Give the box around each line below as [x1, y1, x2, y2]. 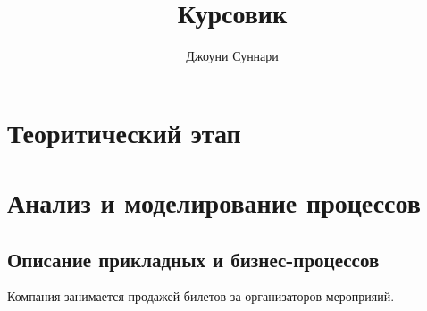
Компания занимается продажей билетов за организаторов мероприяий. [7, 287, 395, 306]
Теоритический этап [7, 113, 241, 150]
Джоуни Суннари [186, 46, 279, 65]
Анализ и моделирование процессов [7, 184, 421, 221]
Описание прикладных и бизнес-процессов [7, 245, 380, 273]
